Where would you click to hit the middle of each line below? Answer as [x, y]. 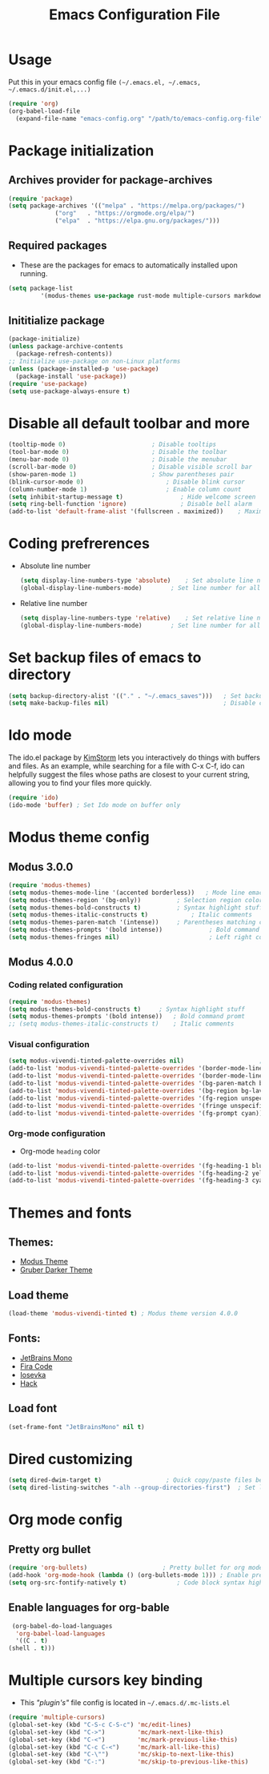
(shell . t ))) [32, 1648]
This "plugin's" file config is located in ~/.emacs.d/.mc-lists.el [125, 1703]
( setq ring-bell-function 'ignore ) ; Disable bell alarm [130, 504]
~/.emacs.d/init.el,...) [50, 90]
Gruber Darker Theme [56, 1270]
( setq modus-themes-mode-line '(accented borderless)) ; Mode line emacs [137, 893]
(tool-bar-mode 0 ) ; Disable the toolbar [118, 452]
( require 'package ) [41, 199]
